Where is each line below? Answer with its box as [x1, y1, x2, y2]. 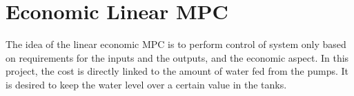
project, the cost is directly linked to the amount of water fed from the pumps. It [6, 64, 348, 78]
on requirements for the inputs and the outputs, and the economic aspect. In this [6, 50, 349, 64]
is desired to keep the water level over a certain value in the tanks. [6, 77, 287, 91]
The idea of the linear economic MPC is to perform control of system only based [6, 37, 346, 51]
